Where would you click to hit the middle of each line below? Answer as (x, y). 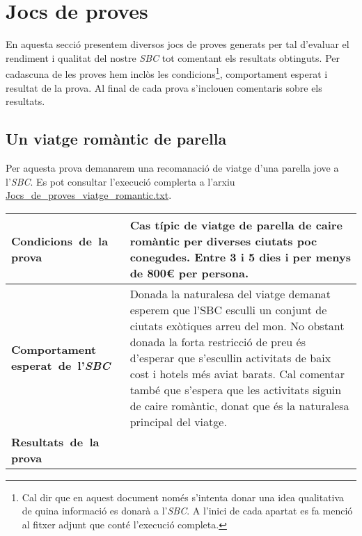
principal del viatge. (178, 421)
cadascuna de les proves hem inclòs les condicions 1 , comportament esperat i (167, 73)
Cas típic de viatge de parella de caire (236, 225)
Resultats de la (55, 441)
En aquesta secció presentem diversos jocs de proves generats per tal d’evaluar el (178, 44)
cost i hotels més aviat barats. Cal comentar (237, 373)
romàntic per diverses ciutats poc (223, 241)
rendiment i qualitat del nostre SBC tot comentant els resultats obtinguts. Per (173, 57)
